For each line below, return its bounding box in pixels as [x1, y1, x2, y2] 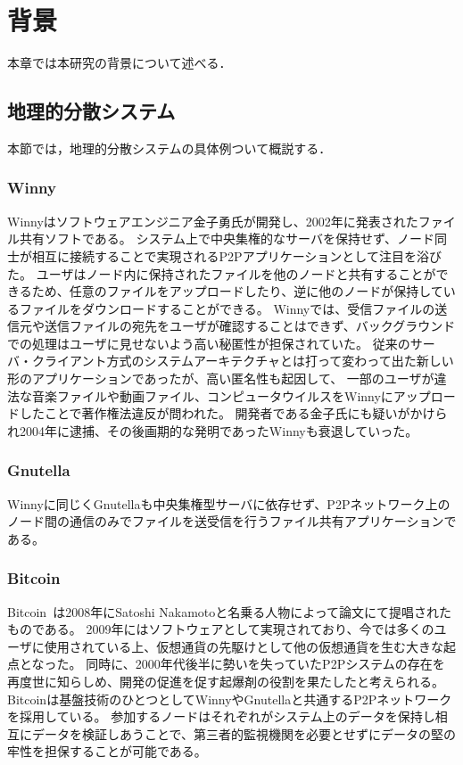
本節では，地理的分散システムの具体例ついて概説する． [7, 138, 332, 157]
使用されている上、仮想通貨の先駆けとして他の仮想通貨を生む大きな [44, 637, 443, 655]
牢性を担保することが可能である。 [7, 742, 207, 761]
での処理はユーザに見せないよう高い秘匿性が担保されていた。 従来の [7, 333, 410, 352]
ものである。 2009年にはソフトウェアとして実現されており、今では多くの [7, 620, 434, 638]
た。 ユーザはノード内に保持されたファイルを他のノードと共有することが [7, 264, 436, 283]
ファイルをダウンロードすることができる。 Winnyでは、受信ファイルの [19, 299, 435, 317]
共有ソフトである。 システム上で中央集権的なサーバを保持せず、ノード [19, 229, 434, 248]
